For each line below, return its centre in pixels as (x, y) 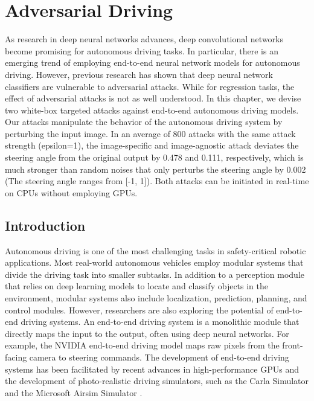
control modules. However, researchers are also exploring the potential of (139, 310)
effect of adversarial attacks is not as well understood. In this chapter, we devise (153, 98)
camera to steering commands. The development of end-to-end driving (159, 357)
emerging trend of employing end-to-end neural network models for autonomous (152, 63)
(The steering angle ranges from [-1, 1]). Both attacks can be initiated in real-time (157, 181)
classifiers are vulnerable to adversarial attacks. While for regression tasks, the (150, 86)
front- (293, 345)
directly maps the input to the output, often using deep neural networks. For (147, 333)
